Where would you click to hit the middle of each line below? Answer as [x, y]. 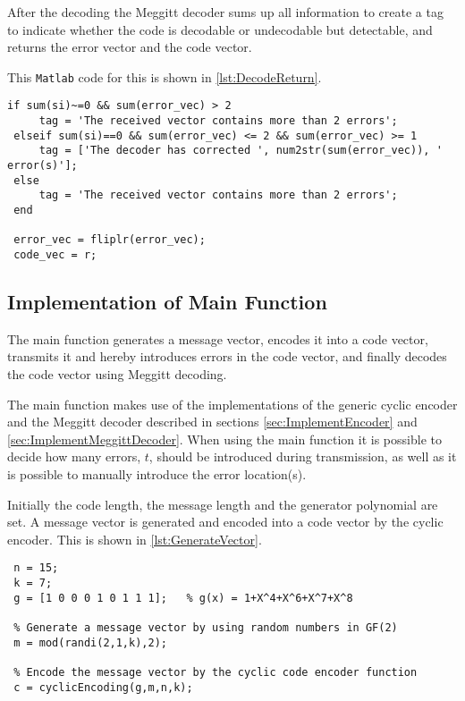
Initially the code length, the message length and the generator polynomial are [223, 504]
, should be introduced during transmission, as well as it [303, 456]
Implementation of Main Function [167, 302]
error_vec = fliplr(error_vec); [110, 240]
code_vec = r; [55, 255]
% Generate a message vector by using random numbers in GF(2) [206, 628]
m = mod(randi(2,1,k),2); [90, 642]
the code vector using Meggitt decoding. [117, 374]
